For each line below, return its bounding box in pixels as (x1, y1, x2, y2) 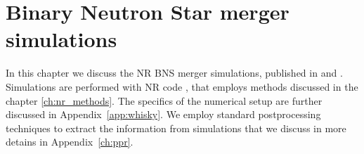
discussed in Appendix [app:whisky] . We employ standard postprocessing (6, 107, 321, 122)
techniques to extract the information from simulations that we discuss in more (6, 120, 346, 135)
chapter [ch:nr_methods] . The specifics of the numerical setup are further (6, 93, 323, 108)
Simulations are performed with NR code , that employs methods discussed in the (6, 79, 358, 94)
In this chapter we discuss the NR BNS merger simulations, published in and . (6, 65, 343, 80)
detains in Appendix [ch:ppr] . (6, 134, 134, 149)
